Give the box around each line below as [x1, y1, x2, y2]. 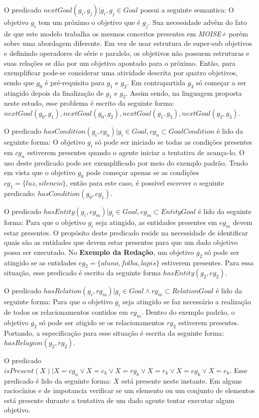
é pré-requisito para [45, 77, 105, 87]
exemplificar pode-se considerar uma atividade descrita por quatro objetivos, [4, 67, 238, 78]
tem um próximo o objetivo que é [38, 17, 140, 27]
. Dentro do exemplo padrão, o [141, 307, 235, 317]
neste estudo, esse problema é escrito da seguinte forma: [4, 98, 174, 108]
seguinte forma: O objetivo [4, 136, 85, 147]
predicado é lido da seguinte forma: [4, 375, 111, 386]
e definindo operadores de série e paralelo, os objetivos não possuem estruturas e [4, 47, 250, 58]
